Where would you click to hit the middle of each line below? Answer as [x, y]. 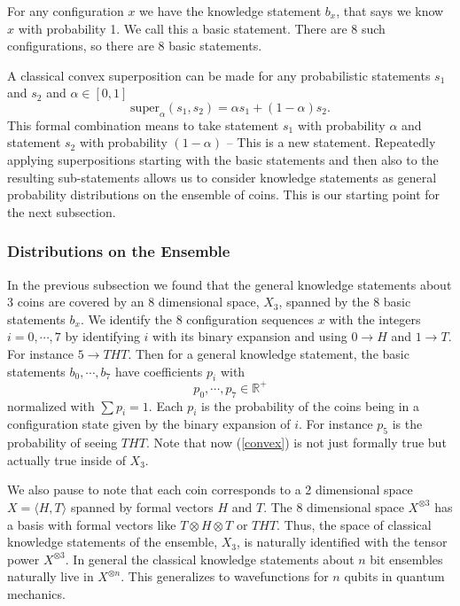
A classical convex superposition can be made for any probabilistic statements [219, 75]
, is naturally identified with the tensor [342, 542]
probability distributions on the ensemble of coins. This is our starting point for [224, 194]
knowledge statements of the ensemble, [113, 542]
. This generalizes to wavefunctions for [225, 576]
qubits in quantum [394, 576]
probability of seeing [62, 443]
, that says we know [390, 11]
